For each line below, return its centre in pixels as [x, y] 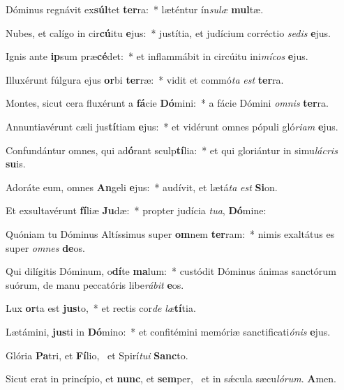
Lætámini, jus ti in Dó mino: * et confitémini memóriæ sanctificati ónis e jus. [168, 331]
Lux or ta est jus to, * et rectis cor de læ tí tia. [101, 308]
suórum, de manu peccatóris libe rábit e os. [95, 284]
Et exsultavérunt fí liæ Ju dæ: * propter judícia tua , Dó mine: [136, 210]
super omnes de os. [45, 247]
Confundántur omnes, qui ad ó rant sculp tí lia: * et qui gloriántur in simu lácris [172, 150]
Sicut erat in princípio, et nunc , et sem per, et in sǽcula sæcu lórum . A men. [171, 378]
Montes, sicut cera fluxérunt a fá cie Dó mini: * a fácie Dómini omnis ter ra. [167, 103]
